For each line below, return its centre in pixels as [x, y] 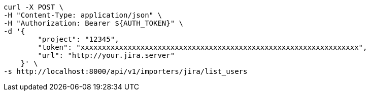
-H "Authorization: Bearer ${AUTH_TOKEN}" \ [94, 23]
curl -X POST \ [34, 7]
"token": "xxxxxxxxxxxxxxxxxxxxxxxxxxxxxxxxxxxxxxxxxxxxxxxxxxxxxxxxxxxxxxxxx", [203, 47]
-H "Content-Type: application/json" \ [83, 15]
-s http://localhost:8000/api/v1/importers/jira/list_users [126, 71]
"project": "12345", [78, 39]
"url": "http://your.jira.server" [106, 55]
